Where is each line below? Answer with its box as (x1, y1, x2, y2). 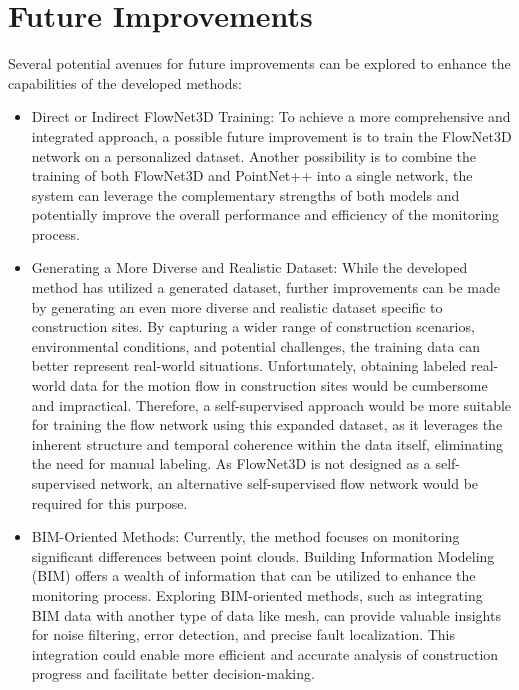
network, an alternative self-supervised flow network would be (100, 473, 479, 493)
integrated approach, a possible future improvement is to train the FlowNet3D (31, 125, 512, 146)
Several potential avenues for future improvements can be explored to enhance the (8, 53, 511, 74)
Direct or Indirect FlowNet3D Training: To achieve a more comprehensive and (31, 106, 511, 127)
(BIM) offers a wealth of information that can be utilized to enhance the (31, 565, 476, 586)
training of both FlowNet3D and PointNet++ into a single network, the (31, 165, 473, 186)
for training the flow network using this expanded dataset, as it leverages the (31, 414, 503, 435)
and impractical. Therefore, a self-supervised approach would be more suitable (31, 394, 512, 415)
